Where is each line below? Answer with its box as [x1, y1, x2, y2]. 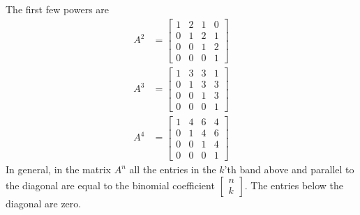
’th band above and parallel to [224, 162, 354, 177]
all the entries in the [129, 162, 216, 177]
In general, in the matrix [6, 162, 111, 177]
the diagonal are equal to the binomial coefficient [6, 177, 215, 192]
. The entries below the [244, 177, 344, 192]
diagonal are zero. [6, 196, 82, 210]
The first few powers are [6, 2, 110, 16]
